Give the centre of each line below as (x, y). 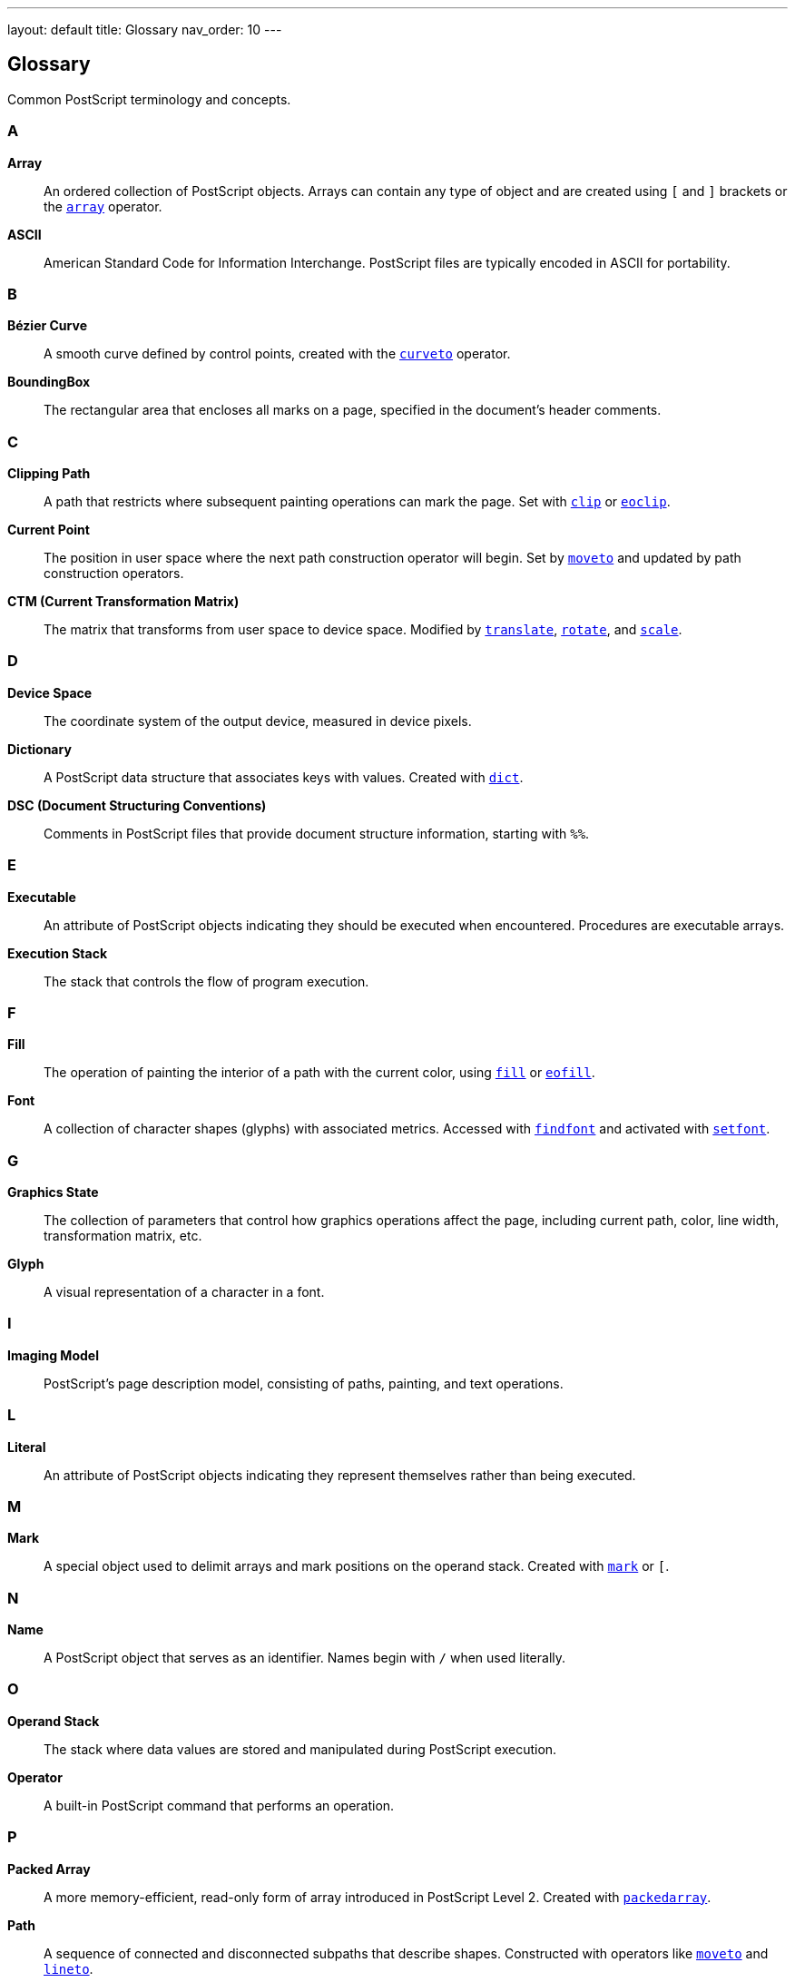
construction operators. (114, 574)
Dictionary (39, 749)
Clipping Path (49, 474)
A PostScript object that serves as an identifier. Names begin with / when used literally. (305, 1658)
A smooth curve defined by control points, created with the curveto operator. (277, 354)
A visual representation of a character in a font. (184, 1292)
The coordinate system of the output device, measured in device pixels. (258, 721)
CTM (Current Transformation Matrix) (123, 602)
